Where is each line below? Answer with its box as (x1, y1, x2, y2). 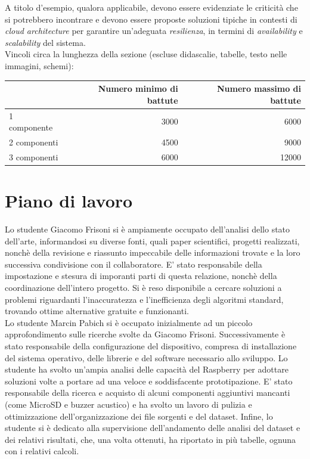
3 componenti (9, 150, 58, 163)
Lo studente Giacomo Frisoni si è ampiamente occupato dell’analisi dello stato (5, 223, 290, 235)
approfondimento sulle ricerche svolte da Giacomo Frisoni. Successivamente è (5, 328, 286, 340)
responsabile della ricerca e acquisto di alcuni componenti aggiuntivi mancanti (5, 386, 290, 399)
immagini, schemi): (5, 59, 74, 72)
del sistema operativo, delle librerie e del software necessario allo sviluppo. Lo (5, 351, 288, 364)
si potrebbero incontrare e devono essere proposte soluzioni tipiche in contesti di (5, 13, 297, 25)
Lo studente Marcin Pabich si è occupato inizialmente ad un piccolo (5, 316, 253, 328)
